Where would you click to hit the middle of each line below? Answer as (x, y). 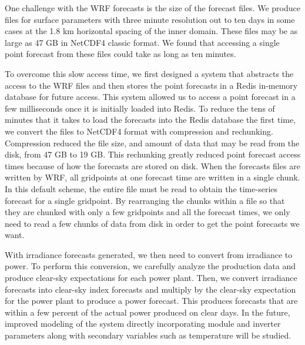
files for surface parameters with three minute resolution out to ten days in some (150, 19)
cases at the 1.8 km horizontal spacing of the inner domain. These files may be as (151, 31)
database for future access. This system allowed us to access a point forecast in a (150, 97)
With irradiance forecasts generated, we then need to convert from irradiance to (149, 254)
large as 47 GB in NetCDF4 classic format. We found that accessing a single (142, 42)
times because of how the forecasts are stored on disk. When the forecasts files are (152, 165)
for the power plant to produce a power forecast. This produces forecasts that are (151, 301)
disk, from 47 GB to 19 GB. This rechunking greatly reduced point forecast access (153, 154)
